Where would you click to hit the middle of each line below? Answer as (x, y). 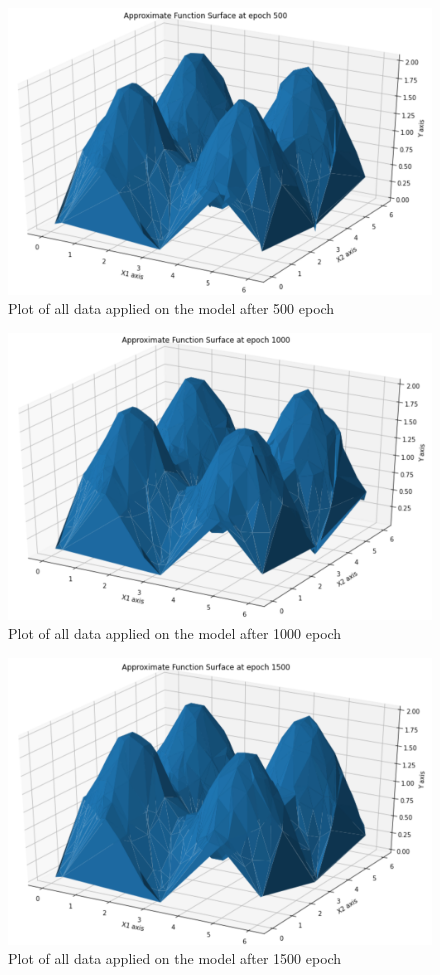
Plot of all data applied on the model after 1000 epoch (175, 633)
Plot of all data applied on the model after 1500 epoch (175, 958)
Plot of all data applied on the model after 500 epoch (171, 308)
